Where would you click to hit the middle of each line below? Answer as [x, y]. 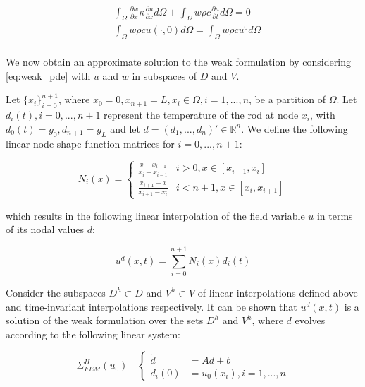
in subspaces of [165, 75]
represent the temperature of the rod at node [201, 115]
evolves [310, 320]
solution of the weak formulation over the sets [105, 320]
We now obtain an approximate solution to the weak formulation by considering [178, 62]
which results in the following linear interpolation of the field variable [155, 215]
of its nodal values [45, 229]
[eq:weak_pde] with [48, 75]
